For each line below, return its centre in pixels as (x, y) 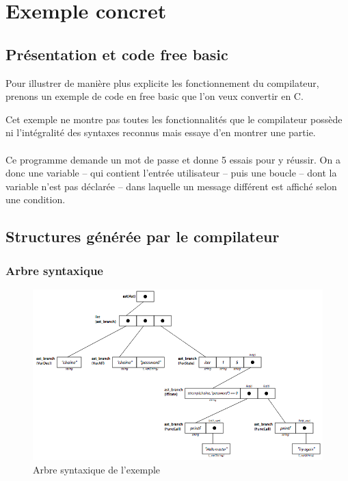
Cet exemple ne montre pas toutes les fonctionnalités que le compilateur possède (174, 119)
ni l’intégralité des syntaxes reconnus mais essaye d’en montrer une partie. (161, 132)
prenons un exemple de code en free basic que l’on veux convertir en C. (155, 96)
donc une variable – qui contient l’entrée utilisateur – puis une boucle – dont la (171, 173)
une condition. (36, 199)
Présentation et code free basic (117, 54)
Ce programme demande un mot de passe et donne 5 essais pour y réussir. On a (173, 159)
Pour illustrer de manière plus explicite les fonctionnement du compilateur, (162, 82)
